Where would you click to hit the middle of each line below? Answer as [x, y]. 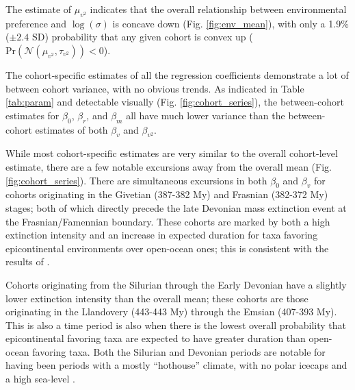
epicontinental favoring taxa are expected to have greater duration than [156, 338]
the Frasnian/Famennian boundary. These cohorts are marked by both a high [168, 221]
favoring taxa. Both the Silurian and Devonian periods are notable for [179, 351]
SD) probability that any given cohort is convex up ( [142, 37]
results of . [28, 261]
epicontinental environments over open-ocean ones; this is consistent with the [167, 248]
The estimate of [39, 9]
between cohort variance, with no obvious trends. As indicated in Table [155, 88]
